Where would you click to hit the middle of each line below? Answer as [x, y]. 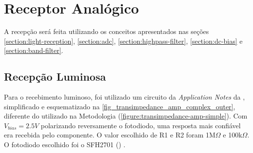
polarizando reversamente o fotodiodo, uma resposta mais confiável [141, 125]
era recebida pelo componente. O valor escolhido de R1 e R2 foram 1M [110, 135]
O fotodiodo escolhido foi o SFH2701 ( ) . [65, 144]
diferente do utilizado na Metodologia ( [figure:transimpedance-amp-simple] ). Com [126, 116]
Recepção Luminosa [55, 76]
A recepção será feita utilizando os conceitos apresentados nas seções [107, 31]
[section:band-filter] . [34, 50]
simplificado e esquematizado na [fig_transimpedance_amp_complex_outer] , [120, 106]
